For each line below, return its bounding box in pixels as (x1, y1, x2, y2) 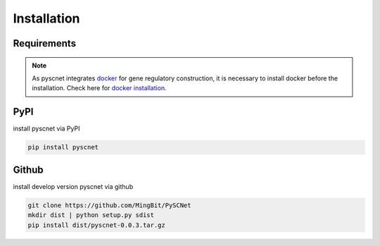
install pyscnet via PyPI (13, 124, 80, 133)
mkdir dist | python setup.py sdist (27, 211, 155, 219)
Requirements (13, 37, 77, 49)
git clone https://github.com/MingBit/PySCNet (27, 201, 191, 209)
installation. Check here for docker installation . (32, 84, 167, 92)
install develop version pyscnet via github (13, 182, 134, 190)
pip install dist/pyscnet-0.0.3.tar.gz (27, 221, 165, 229)
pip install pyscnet (27, 143, 99, 152)
